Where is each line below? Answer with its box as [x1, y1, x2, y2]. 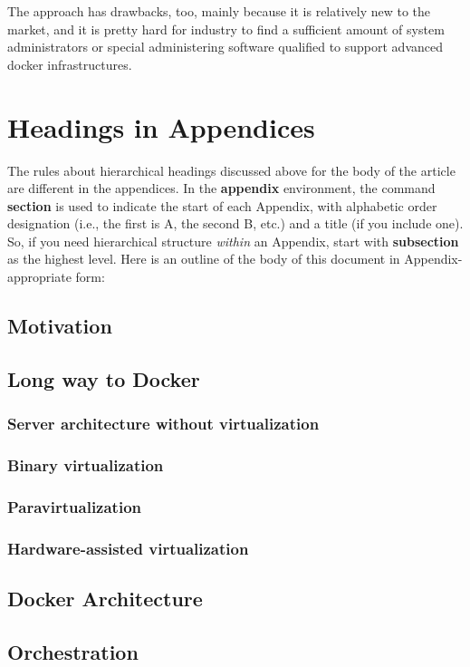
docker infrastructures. [7, 54, 132, 73]
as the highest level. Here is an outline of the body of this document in [7, 249, 400, 268]
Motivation [7, 312, 112, 340]
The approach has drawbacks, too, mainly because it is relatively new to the [7, 2, 431, 20]
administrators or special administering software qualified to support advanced [7, 37, 444, 56]
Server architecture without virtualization [7, 412, 320, 435]
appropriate [7, 267, 72, 286]
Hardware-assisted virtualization [7, 536, 249, 559]
